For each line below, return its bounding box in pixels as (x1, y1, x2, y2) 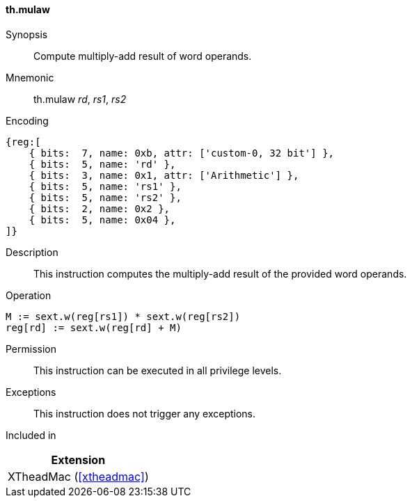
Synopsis (6, 28, 48, 40)
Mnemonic (6, 71, 54, 83)
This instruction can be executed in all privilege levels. (33, 364, 282, 376)
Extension (51, 452, 106, 467)
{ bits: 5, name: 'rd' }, (29, 158, 176, 170)
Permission (6, 342, 57, 355)
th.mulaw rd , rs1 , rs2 (33, 93, 127, 105)
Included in (6, 429, 56, 441)
